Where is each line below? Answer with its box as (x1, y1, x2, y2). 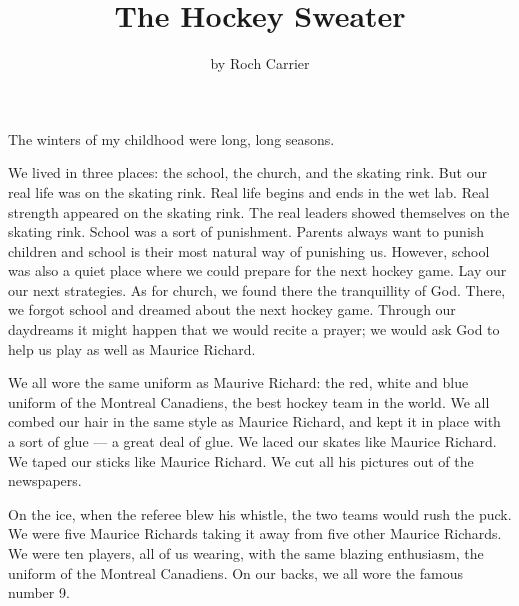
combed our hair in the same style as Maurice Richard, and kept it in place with (8, 411, 501, 432)
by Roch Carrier (210, 53, 310, 74)
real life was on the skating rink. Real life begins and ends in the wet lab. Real (8, 181, 490, 202)
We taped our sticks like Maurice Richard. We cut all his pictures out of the (8, 450, 474, 471)
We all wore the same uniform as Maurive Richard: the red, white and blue (8, 372, 469, 393)
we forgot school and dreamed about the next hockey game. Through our (8, 299, 456, 320)
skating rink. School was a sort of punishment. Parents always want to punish (8, 221, 485, 242)
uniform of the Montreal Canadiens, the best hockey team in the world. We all (8, 391, 490, 412)
